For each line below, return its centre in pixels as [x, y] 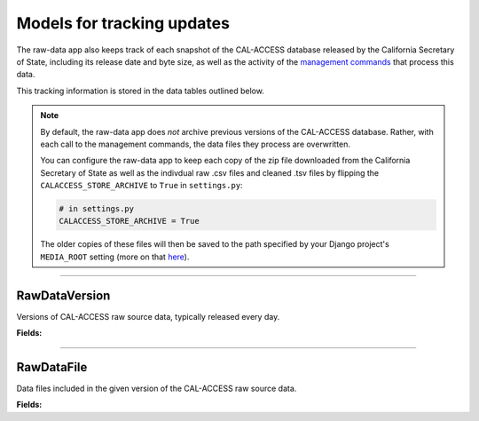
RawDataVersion [63, 295]
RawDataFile [52, 367]
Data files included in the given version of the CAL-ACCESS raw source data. [157, 389]
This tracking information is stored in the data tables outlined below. [141, 91]
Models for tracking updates [123, 23]
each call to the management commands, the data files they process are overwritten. [195, 144]
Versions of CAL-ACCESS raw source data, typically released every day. [148, 316]
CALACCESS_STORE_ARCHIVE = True [129, 221]
